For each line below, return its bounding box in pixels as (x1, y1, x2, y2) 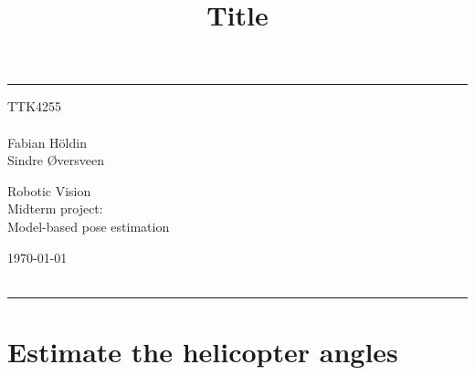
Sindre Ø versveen (7, 151, 104, 170)
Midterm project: (7, 199, 103, 218)
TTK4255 (7, 97, 62, 116)
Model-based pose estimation (7, 216, 170, 235)
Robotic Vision (7, 181, 91, 200)
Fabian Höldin (7, 132, 87, 151)
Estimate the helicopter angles (7, 332, 398, 370)
